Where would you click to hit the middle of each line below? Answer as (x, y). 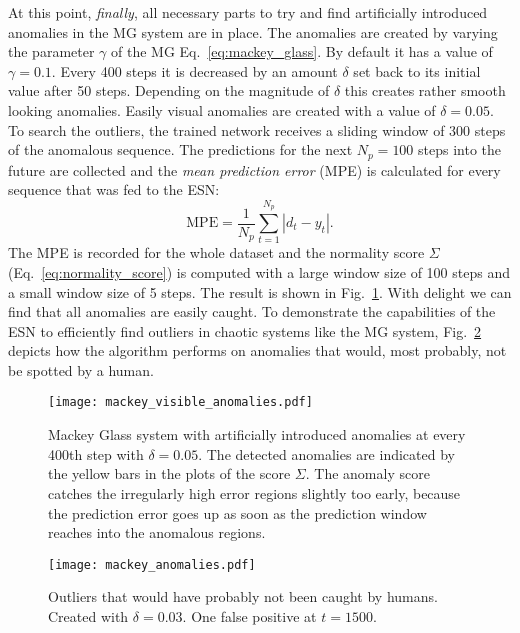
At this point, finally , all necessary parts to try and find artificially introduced (248, 12)
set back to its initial (417, 70)
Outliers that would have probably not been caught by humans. (243, 596)
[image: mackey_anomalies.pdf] (152, 564)
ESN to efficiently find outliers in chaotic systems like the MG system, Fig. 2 (245, 330)
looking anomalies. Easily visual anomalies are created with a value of (222, 109)
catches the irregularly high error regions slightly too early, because (254, 492)
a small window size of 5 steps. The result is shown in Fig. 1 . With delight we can (260, 291)
